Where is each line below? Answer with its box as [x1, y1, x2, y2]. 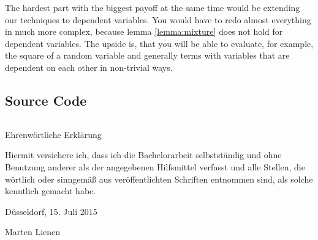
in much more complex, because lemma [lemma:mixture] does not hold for [5, 25, 283, 38]
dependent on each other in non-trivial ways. [5, 60, 173, 73]
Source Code [5, 90, 87, 109]
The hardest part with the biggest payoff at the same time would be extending [5, 1, 300, 13]
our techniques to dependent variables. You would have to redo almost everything [5, 13, 311, 26]
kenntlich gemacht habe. [5, 184, 96, 197]
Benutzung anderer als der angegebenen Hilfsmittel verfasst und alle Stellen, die [5, 160, 305, 173]
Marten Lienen [5, 225, 61, 238]
